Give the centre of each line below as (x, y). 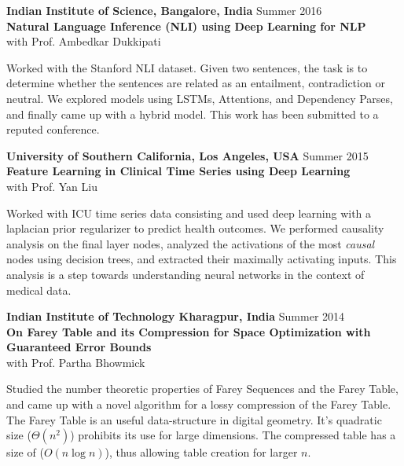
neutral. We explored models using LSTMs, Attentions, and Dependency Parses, (200, 98)
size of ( (25, 452)
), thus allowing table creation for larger (201, 452)
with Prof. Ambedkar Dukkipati (84, 41)
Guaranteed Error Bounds (79, 347)
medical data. (39, 290)
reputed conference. (53, 129)
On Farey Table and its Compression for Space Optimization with (189, 331)
